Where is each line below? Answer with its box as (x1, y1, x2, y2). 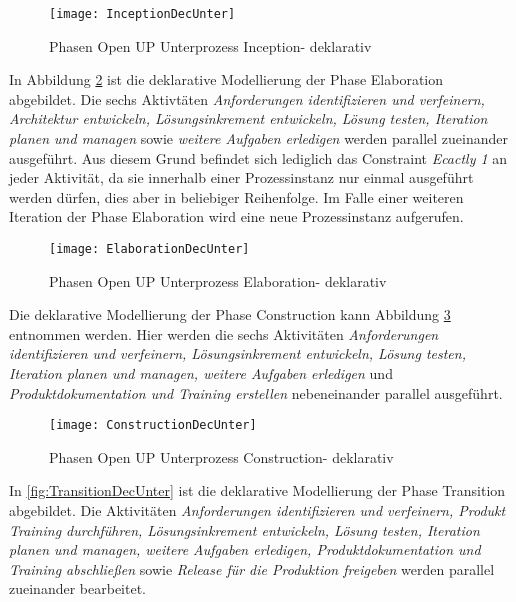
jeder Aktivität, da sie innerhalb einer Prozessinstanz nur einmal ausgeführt (9, 167, 474, 188)
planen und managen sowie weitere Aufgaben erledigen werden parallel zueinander (9, 128, 508, 149)
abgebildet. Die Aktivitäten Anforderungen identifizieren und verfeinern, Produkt (9, 500, 506, 521)
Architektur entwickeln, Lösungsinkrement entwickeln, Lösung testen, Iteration (9, 108, 488, 129)
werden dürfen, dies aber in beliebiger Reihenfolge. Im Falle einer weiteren (9, 186, 464, 207)
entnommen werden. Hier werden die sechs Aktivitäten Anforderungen (9, 323, 439, 344)
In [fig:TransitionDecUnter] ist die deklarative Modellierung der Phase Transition (9, 480, 506, 501)
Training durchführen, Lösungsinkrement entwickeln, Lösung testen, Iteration (9, 519, 480, 540)
